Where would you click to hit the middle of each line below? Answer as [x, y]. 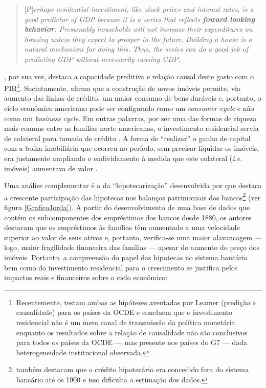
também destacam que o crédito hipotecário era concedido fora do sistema [132, 369]
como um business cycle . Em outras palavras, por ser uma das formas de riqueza [130, 118]
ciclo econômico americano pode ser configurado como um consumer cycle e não [129, 108]
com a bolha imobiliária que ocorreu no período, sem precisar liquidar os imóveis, [131, 148]
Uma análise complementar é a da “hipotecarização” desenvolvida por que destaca [133, 185]
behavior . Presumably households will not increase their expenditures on [138, 29]
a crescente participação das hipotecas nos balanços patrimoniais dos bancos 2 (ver [132, 196]
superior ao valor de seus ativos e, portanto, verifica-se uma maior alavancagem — [133, 237]
